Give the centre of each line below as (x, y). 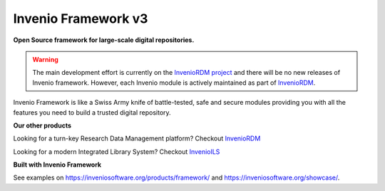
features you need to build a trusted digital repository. (92, 112)
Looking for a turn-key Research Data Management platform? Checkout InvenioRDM (137, 138)
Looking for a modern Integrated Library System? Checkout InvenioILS (117, 151)
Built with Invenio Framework (57, 165)
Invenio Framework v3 (81, 19)
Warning (45, 59)
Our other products (42, 125)
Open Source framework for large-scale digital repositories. (104, 40)
